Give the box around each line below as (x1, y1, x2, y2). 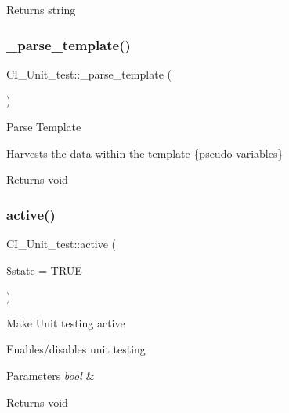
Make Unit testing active (6, 314, 125, 331)
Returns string (6, 2, 76, 17)
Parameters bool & (6, 367, 95, 383)
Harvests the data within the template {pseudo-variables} (6, 144, 284, 161)
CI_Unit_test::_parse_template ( (6, 65, 172, 82)
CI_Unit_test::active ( (6, 236, 117, 251)
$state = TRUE (6, 261, 82, 278)
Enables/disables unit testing (6, 341, 146, 357)
